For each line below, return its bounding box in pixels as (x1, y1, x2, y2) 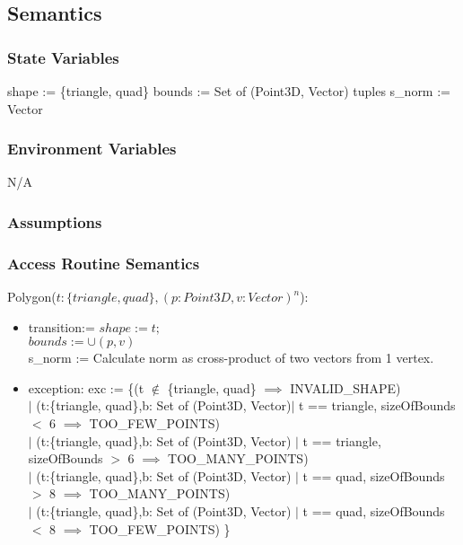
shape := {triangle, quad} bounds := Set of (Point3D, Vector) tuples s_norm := (7, 82, 450, 100)
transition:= (28, 317, 95, 336)
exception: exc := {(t (28, 378, 144, 397)
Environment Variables (7, 137, 177, 160)
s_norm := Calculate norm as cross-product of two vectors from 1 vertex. (28, 348, 434, 367)
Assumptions (7, 210, 102, 233)
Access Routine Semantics (7, 251, 200, 274)
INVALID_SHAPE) (290, 378, 401, 397)
